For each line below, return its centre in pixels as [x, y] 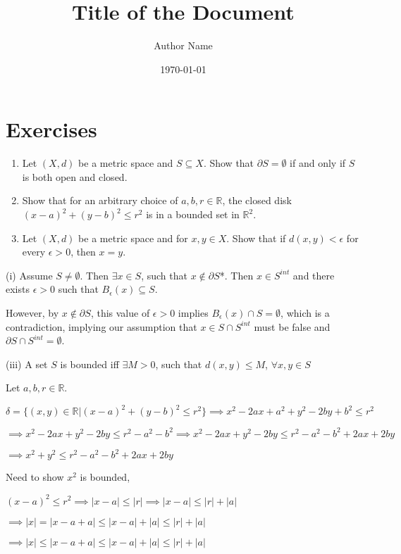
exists [18, 289]
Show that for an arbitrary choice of [100, 200]
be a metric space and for [133, 238]
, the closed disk [257, 200]
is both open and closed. [75, 176]
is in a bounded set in [193, 214]
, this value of [120, 313]
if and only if [318, 163]
